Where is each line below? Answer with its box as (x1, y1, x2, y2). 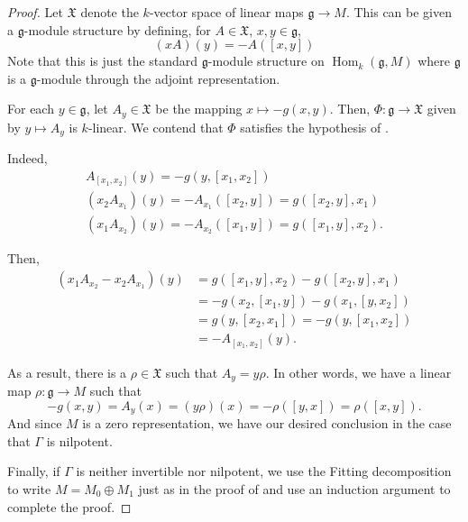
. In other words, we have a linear (265, 362, 452, 381)
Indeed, (7, 149, 48, 168)
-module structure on (207, 51, 325, 70)
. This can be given (345, 3, 452, 21)
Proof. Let (7, 3, 63, 21)
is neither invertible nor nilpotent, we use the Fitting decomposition (76, 462, 452, 481)
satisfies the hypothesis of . (240, 117, 389, 136)
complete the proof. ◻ (7, 497, 132, 516)
